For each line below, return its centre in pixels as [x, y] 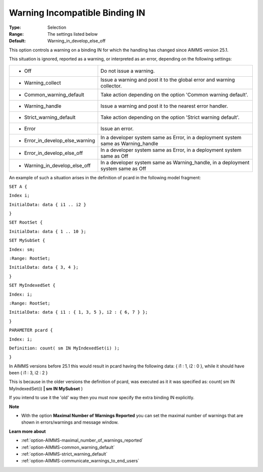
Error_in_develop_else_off [53, 153]
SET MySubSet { [27, 240]
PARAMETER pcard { [31, 330]
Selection [57, 27]
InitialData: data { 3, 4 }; [44, 267]
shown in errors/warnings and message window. [70, 422]
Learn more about [28, 431]
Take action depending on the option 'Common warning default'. [174, 94]
